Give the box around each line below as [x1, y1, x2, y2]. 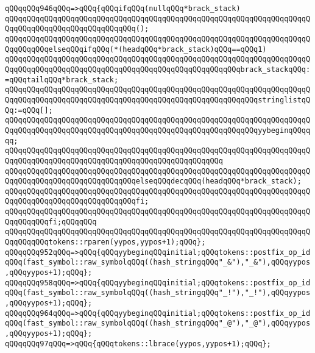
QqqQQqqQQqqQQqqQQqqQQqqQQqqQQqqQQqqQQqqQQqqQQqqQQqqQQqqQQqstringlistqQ [5, 95, 311, 104]
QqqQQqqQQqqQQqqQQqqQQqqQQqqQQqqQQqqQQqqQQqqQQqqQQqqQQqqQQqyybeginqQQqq [5, 126, 311, 135]
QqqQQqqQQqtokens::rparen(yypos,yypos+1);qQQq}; [5, 238, 206, 247]
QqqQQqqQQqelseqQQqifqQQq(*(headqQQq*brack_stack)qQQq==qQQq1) [5, 45, 267, 54]
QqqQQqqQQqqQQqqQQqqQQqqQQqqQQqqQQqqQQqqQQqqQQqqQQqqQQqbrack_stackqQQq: [5, 65, 311, 74]
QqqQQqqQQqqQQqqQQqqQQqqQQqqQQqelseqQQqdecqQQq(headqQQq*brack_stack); [5, 177, 302, 186]
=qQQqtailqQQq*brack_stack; [5, 75, 119, 84]
